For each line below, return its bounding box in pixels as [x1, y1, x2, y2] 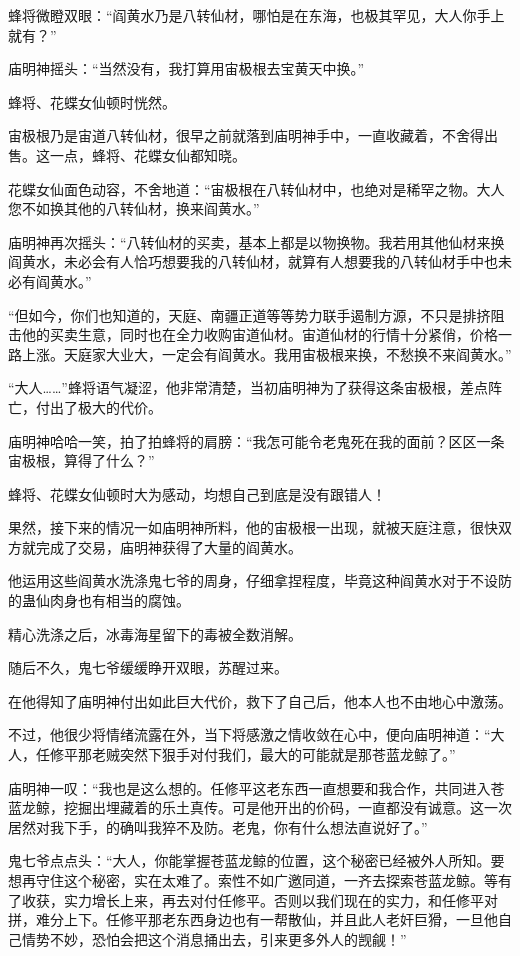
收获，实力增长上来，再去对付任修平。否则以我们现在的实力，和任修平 [21, 889, 484, 910]
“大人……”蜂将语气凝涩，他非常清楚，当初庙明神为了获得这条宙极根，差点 [8, 377, 488, 398]
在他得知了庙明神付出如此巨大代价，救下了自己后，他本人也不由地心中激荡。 [8, 690, 512, 711]
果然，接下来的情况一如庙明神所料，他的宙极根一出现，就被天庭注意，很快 [8, 517, 498, 538]
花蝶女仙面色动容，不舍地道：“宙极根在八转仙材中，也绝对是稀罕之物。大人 [8, 178, 505, 199]
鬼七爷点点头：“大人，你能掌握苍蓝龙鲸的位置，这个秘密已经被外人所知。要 [8, 850, 505, 871]
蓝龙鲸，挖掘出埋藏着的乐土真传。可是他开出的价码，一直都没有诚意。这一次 [8, 797, 512, 818]
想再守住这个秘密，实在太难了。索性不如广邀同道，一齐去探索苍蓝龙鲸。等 [8, 870, 498, 890]
